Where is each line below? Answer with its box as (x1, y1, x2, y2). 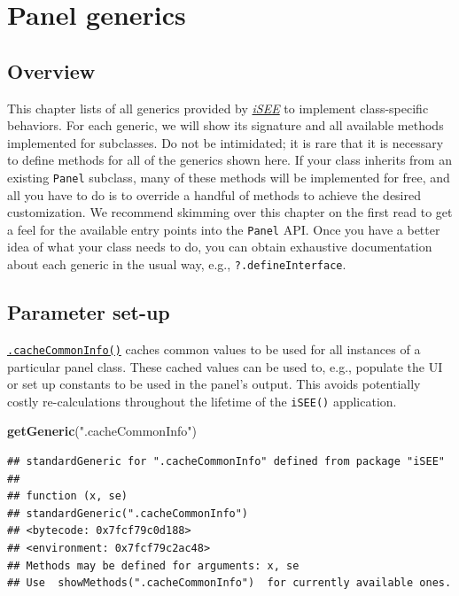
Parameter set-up (7, 298, 170, 326)
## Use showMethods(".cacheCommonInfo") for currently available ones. (7, 577, 452, 590)
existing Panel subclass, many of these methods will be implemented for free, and (7, 167, 450, 186)
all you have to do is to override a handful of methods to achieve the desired (7, 185, 421, 204)
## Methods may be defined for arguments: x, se (7, 559, 300, 572)
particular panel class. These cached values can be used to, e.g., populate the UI (7, 357, 443, 375)
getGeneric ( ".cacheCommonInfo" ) (7, 422, 197, 440)
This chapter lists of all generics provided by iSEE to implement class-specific (7, 98, 429, 117)
